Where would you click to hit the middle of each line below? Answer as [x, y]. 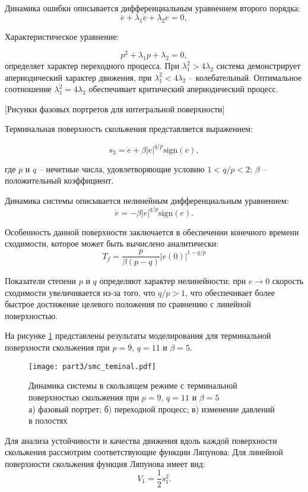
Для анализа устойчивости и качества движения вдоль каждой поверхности [141, 440]
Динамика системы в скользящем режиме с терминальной [133, 385]
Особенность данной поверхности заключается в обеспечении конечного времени [152, 231]
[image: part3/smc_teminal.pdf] [92, 366]
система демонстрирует [258, 66]
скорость [288, 281]
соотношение [28, 89]
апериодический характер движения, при [78, 77]
